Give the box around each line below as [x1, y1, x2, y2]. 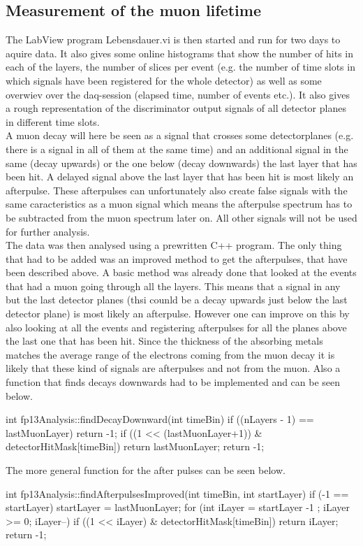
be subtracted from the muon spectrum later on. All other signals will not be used [6, 210, 357, 224]
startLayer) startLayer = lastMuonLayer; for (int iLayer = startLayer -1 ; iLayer [6, 500, 350, 515]
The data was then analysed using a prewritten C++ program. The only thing [6, 238, 342, 252]
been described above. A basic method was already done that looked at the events [6, 265, 357, 280]
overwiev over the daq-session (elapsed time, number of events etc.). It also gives [6, 87, 350, 101]
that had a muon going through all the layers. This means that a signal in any [6, 278, 341, 293]
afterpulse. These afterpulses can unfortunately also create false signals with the [6, 182, 348, 197]
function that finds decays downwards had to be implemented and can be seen [6, 375, 341, 389]
